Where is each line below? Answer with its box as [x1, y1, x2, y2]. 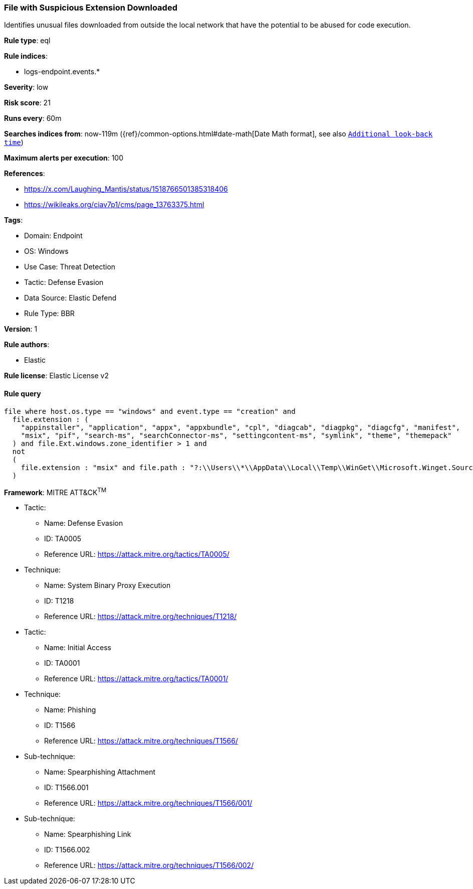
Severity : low [4, 83, 49, 92]
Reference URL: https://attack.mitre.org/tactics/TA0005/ [44, 550, 229, 559]
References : [4, 169, 45, 178]
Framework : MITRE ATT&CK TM [4, 486, 107, 497]
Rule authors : [4, 340, 50, 349]
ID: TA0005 [44, 534, 82, 543]
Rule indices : [4, 52, 48, 61]
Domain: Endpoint [24, 231, 83, 240]
